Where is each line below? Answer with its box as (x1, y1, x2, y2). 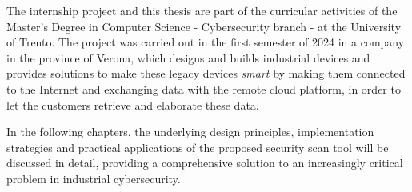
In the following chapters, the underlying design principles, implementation (6, 123, 374, 140)
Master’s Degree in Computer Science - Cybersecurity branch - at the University (6, 18, 402, 34)
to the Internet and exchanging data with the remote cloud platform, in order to (6, 80, 401, 97)
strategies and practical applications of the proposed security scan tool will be (6, 138, 389, 155)
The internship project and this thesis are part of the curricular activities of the (6, 2, 398, 18)
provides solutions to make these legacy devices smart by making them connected (6, 65, 406, 82)
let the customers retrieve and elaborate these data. (6, 96, 259, 113)
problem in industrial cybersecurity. (6, 170, 181, 186)
